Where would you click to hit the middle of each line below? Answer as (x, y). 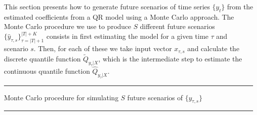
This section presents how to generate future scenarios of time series (107, 6)
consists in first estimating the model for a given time (127, 36)
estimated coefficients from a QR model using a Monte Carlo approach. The (119, 16)
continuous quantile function (47, 71)
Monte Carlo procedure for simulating (61, 97)
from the (240, 6)
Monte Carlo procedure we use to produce (68, 26)
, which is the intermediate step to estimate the (170, 58)
